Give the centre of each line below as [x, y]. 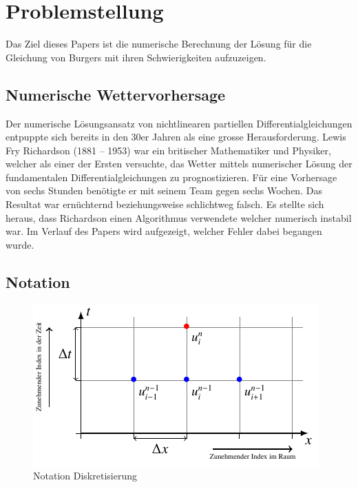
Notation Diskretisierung [85, 476]
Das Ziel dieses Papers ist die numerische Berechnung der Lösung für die [159, 44]
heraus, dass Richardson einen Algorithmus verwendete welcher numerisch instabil [179, 217]
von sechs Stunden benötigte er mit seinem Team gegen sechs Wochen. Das [164, 190]
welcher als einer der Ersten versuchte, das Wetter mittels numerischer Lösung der [179, 164]
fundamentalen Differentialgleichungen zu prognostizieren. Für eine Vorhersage [171, 177]
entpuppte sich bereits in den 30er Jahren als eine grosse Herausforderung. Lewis [176, 137]
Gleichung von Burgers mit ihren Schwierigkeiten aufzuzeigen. [136, 57]
